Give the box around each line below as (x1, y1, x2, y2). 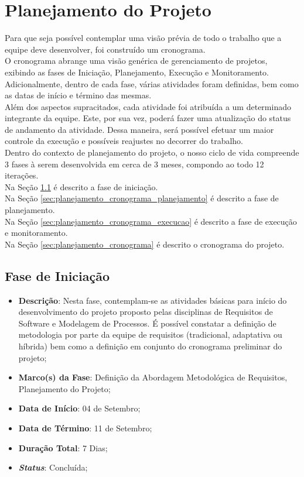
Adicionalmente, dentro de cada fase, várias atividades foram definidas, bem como (5, 77, 299, 90)
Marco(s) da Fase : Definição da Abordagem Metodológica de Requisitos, (18, 371, 288, 383)
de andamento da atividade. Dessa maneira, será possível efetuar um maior (5, 123, 274, 135)
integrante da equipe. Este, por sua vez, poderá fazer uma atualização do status (5, 112, 291, 124)
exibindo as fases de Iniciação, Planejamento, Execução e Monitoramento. (5, 66, 269, 78)
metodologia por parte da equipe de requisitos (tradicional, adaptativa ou (18, 328, 282, 341)
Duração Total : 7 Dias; (18, 441, 108, 454)
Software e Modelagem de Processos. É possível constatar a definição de (18, 317, 276, 329)
